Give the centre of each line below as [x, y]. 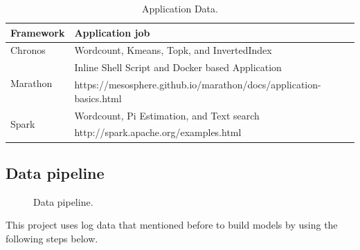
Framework [38, 32]
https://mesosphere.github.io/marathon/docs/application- [198, 85]
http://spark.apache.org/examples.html [158, 132]
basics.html [98, 98]
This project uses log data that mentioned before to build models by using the [172, 225]
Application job [112, 32]
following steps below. [52, 238]
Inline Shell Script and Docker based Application [178, 67]
